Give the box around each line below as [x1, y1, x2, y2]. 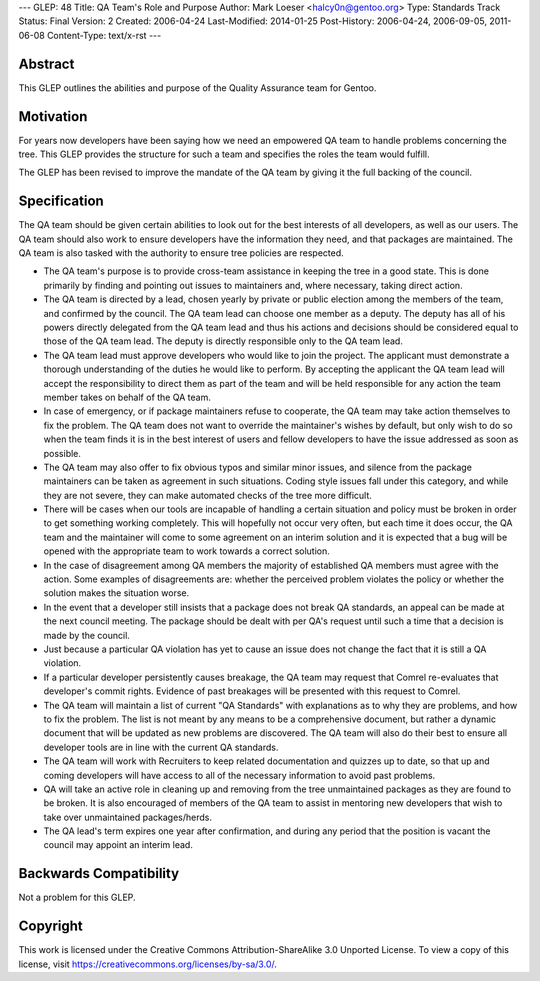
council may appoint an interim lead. [43, 839, 194, 851]
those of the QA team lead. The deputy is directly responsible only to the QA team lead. [43, 335, 404, 347]
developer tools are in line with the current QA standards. [43, 741, 279, 753]
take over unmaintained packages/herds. [43, 811, 213, 823]
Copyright [18, 918, 84, 935]
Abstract [18, 55, 75, 72]
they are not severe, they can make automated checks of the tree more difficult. [43, 489, 372, 501]
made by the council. [43, 629, 130, 641]
